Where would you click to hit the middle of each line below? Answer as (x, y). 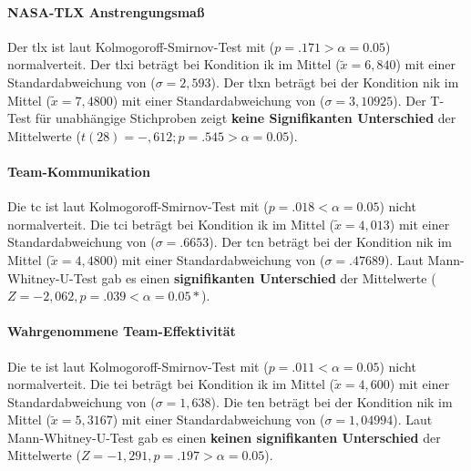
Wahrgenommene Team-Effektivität (122, 331)
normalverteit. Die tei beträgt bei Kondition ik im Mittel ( (171, 384)
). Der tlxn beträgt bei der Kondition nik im (335, 82)
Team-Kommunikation (79, 171)
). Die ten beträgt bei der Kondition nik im (332, 401)
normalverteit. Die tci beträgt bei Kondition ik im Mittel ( (171, 224)
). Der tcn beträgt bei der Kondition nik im (330, 242)
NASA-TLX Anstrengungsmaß (106, 11)
